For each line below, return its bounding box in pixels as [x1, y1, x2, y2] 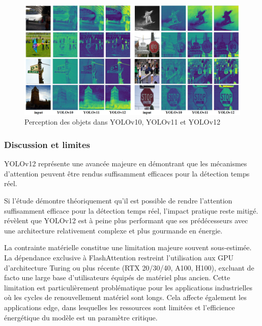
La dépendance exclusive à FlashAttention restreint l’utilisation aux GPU [4, 252, 234, 262]
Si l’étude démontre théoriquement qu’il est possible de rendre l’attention [4, 195, 232, 205]
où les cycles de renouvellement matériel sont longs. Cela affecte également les [4, 292, 247, 303]
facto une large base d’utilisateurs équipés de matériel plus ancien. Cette [4, 272, 230, 283]
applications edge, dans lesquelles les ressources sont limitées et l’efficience [4, 302, 235, 312]
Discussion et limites [4, 138, 90, 151]
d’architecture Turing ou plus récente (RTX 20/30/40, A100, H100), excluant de [4, 262, 254, 273]
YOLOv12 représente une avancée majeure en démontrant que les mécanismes [4, 158, 247, 169]
